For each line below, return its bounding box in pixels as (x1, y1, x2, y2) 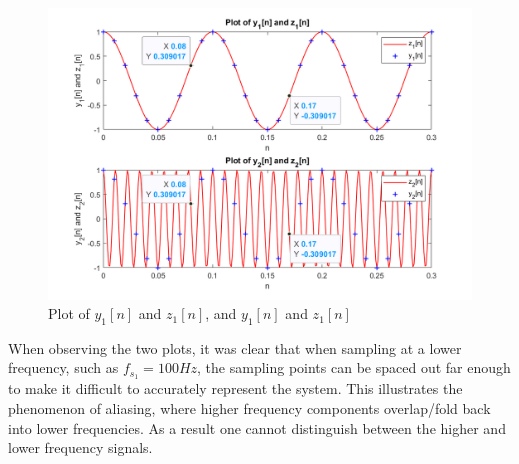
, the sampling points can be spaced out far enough (197, 357, 511, 378)
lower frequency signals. (8, 437, 153, 458)
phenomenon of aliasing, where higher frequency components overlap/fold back (8, 397, 491, 418)
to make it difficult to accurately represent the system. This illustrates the (8, 378, 463, 399)
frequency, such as (8, 357, 119, 378)
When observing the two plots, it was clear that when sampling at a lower (8, 337, 462, 358)
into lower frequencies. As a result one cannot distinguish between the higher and (8, 417, 506, 438)
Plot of (48, 303, 90, 324)
